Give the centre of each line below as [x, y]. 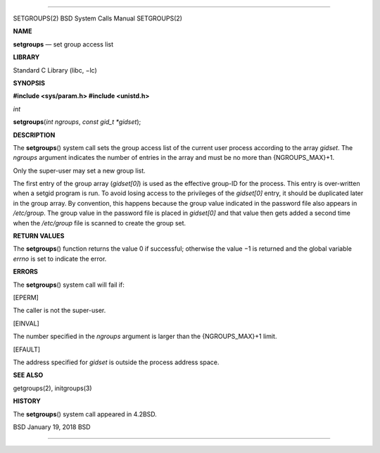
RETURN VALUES [39, 236]
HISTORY [27, 401]
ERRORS [26, 272]
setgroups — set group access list [63, 44]
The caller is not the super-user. [59, 311]
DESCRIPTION [34, 135]
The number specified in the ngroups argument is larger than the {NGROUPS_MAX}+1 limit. [145, 336]
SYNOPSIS [29, 83]
